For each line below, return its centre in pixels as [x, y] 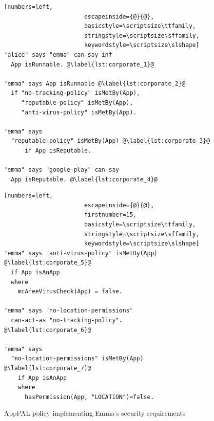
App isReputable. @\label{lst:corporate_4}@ [84, 179]
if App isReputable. [58, 150]
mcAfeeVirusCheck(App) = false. [70, 292]
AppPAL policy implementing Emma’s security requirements [95, 413]
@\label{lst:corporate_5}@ [48, 263]
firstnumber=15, [110, 215]
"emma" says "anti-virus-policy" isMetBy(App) [81, 253]
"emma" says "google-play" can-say [62, 170]
